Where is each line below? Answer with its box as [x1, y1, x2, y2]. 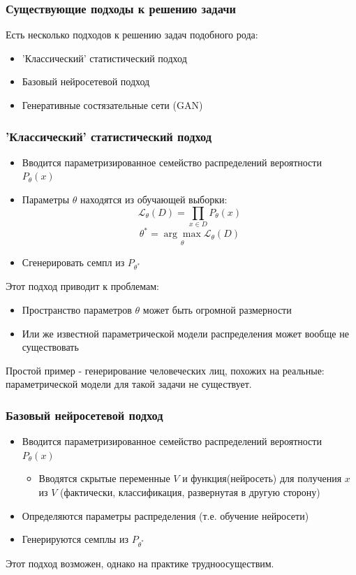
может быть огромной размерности [142, 302, 292, 316]
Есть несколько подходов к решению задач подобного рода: [6, 27, 258, 42]
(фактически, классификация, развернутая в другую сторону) [60, 484, 320, 499]
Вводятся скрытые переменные [38, 471, 170, 486]
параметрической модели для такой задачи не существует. [6, 377, 252, 391]
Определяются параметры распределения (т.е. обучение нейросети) [22, 508, 309, 523]
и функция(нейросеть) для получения [182, 471, 342, 486]
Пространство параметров [22, 302, 132, 316]
